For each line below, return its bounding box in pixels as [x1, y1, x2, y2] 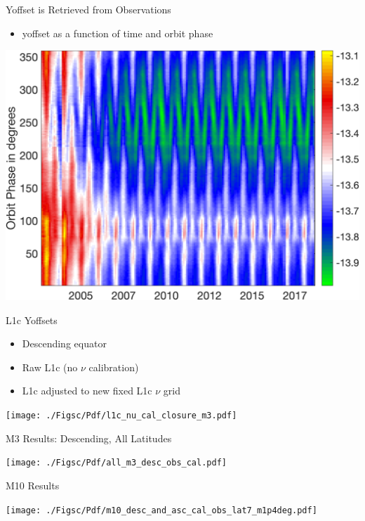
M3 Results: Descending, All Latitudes [6, 430, 172, 445]
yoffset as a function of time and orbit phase [22, 25, 213, 40]
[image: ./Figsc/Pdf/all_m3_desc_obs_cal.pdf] [6, 458, 227, 468]
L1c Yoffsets [6, 312, 58, 327]
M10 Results [6, 477, 60, 492]
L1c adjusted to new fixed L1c [22, 383, 152, 398]
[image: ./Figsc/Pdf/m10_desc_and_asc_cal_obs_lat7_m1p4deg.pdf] [6, 505, 317, 515]
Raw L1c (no [22, 359, 78, 374]
